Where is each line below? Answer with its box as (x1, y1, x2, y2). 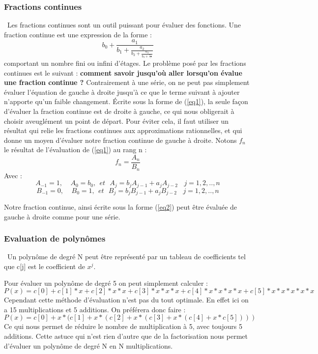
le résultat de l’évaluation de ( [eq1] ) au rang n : (4, 144, 147, 155)
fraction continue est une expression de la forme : (4, 29, 152, 39)
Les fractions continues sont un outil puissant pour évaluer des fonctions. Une (7, 20, 241, 30)
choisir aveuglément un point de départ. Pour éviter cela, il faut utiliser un (4, 115, 229, 126)
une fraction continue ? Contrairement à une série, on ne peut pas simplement (4, 77, 250, 87)
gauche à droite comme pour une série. (4, 211, 120, 221)
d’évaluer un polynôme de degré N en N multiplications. (4, 340, 173, 351)
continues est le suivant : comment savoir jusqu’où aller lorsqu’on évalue (4, 67, 242, 78)
